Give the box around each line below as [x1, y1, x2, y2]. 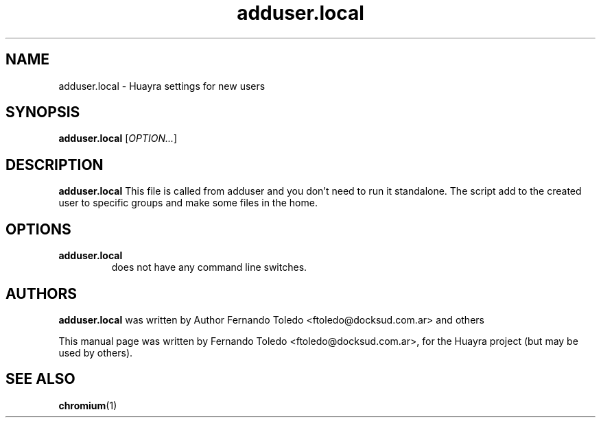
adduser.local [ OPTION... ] [58, 132, 178, 145]
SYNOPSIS [5, 104, 80, 121]
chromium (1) [58, 399, 117, 411]
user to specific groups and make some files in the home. [58, 197, 318, 209]
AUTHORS [5, 285, 78, 302]
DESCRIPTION [5, 156, 104, 173]
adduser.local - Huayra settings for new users [58, 80, 266, 92]
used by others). [58, 346, 133, 359]
